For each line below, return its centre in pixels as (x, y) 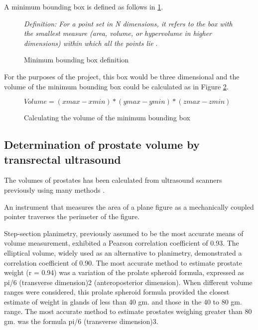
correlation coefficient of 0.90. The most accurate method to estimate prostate (123, 262)
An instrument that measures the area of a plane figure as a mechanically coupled (129, 206)
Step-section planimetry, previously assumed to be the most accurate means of (124, 233)
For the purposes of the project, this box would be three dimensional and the (122, 76)
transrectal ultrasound (63, 159)
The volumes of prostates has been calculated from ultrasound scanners (113, 180)
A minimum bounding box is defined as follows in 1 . (84, 6)
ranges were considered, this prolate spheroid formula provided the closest (117, 292)
